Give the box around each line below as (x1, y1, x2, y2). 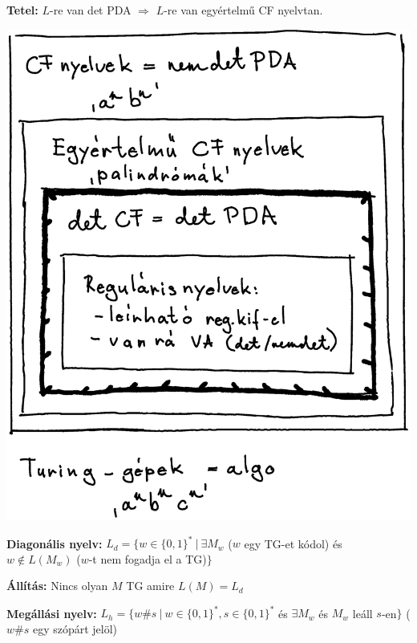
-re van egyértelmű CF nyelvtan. (164, 2, 323, 18)
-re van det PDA (50, 2, 132, 18)
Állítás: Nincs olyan (6, 577, 108, 594)
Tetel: (6, 2, 38, 18)
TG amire (126, 577, 175, 594)
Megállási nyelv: (6, 604, 97, 621)
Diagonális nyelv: (6, 535, 103, 551)
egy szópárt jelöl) (32, 621, 118, 637)
